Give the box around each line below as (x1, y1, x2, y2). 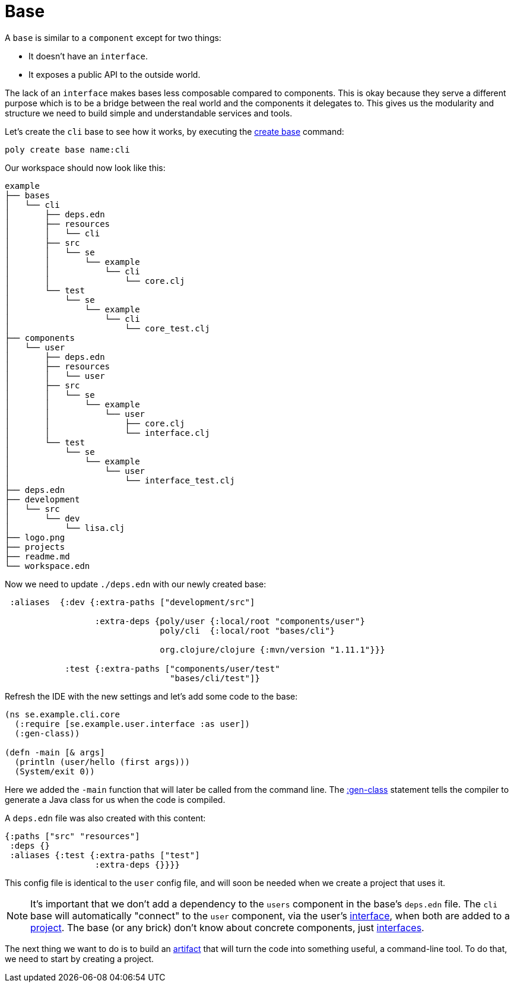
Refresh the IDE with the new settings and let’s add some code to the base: (5, 691, 298, 701)
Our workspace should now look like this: (5, 162, 166, 173)
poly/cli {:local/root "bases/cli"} (160, 625, 335, 635)
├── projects (5, 542, 65, 552)
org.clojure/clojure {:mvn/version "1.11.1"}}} (160, 644, 385, 654)
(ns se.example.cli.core (5, 709, 120, 719)
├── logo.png (5, 532, 65, 542)
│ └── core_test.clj (5, 323, 210, 333)
